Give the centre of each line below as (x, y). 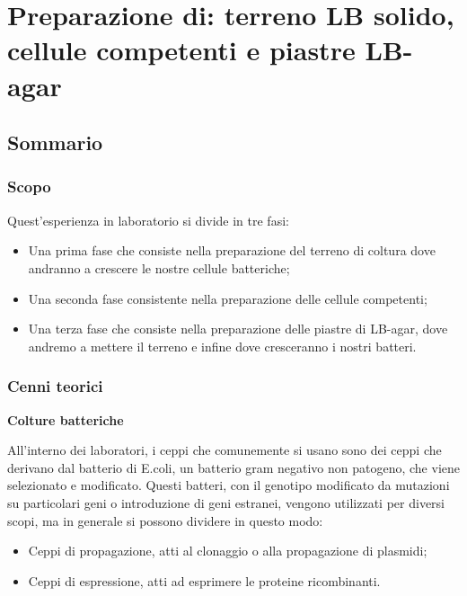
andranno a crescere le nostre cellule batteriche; (159, 267)
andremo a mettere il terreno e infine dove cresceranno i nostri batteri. (222, 346)
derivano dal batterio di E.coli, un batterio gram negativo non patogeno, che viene (233, 467)
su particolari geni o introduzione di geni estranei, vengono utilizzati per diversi (226, 502)
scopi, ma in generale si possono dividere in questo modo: (165, 520)
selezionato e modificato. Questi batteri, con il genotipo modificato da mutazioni (229, 485)
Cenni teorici (55, 386)
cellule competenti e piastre (181, 50)
